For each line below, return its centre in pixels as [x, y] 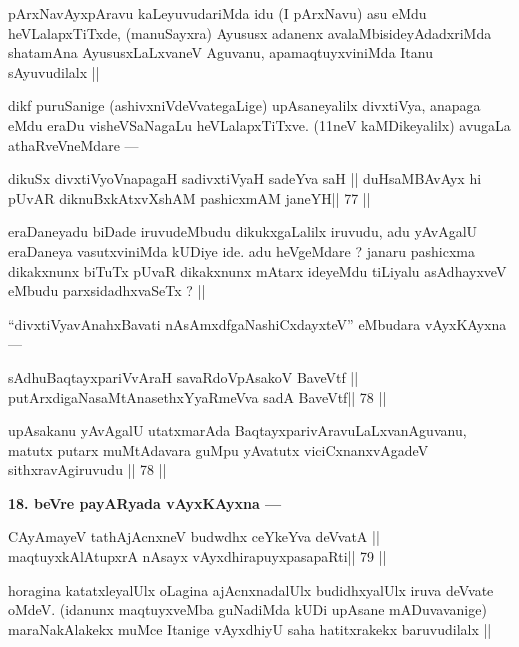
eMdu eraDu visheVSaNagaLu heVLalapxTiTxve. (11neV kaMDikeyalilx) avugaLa [259, 124]
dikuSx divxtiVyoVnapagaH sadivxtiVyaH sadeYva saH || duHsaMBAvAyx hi [245, 178]
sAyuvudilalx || [54, 71]
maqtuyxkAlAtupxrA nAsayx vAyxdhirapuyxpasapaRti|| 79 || [197, 556]
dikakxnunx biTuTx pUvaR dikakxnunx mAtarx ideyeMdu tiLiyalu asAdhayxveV [257, 270]
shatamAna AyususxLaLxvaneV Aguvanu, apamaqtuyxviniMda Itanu [220, 52]
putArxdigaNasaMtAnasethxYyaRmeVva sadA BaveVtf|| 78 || [197, 396]
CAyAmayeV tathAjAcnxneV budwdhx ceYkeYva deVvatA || [194, 536]
